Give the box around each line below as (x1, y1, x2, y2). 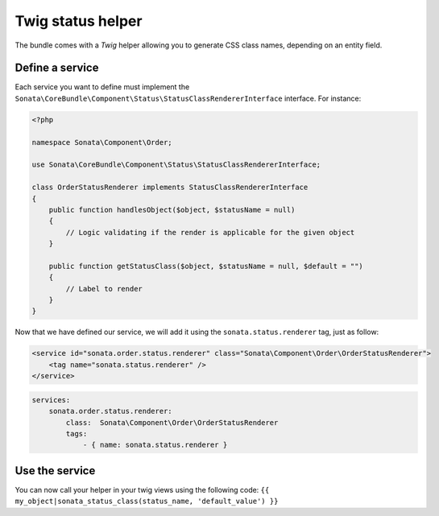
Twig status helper (14, 12, 143, 30)
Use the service (14, 464, 96, 477)
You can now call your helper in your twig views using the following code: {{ (14, 485, 270, 494)
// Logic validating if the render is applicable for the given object (65, 228, 355, 237)
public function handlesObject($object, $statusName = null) (48, 205, 296, 214)
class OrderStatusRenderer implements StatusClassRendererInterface (31, 183, 309, 192)
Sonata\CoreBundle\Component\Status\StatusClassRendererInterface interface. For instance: (14, 93, 362, 103)
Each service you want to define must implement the (14, 82, 190, 92)
